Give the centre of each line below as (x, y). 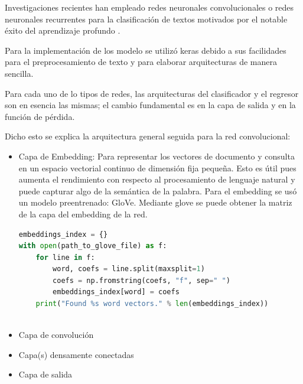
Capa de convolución (56, 335)
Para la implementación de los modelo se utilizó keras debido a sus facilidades (146, 50)
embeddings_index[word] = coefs (116, 292)
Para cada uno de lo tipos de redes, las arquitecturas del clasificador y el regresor (152, 93)
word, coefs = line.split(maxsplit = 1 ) (129, 269)
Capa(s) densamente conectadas (76, 354)
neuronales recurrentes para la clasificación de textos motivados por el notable (146, 19)
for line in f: (65, 257)
